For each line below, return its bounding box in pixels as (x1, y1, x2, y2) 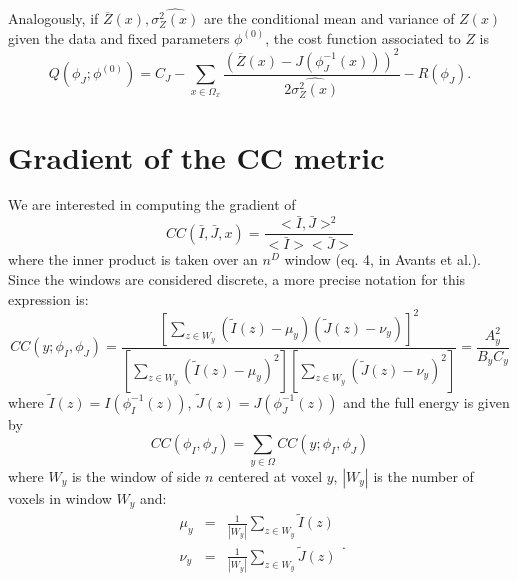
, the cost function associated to (265, 27, 461, 48)
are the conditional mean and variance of (203, 8, 455, 29)
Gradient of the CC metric (8, 136, 385, 177)
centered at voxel (218, 465, 323, 486)
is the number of (373, 465, 474, 486)
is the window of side (71, 465, 201, 486)
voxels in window (8, 487, 112, 508)
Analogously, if (8, 8, 99, 29)
